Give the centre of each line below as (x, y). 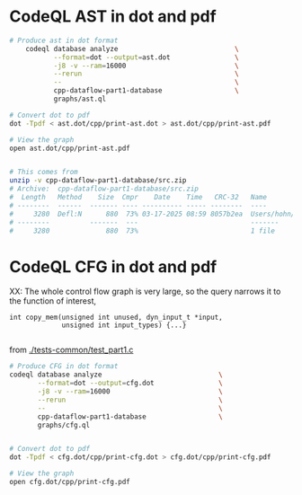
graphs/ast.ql (80, 99)
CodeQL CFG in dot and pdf (113, 266)
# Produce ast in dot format (64, 40)
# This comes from (44, 172)
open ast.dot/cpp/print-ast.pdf (70, 148)
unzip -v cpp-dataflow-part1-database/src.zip (98, 181)
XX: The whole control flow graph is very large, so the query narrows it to (145, 292)
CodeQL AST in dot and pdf (113, 17)
